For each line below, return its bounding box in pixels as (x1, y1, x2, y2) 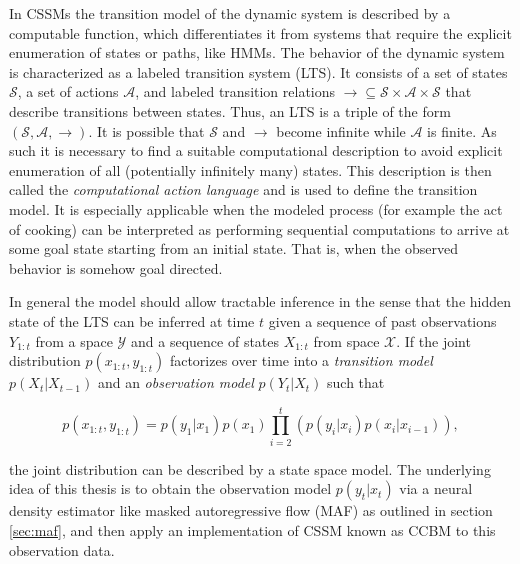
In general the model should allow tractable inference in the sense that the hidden (9, 291, 512, 312)
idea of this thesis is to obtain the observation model (9, 478, 332, 499)
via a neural (399, 478, 473, 499)
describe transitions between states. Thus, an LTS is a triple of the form (9, 100, 451, 121)
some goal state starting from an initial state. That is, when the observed (9, 238, 458, 259)
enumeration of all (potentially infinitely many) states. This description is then (9, 159, 492, 180)
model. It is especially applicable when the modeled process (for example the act (9, 198, 503, 219)
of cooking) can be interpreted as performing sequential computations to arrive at (9, 218, 510, 239)
